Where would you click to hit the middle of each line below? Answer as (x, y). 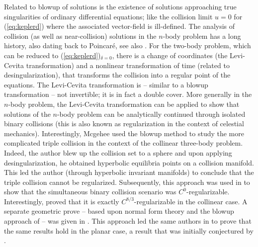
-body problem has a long (202, 36)
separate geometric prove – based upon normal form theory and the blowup (119, 211)
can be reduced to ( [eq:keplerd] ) (52, 55)
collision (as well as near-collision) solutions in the (80, 36)
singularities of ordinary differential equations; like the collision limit (108, 16)
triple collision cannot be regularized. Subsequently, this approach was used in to (127, 182)
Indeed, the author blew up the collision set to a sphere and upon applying (118, 152)
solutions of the (27, 114)
